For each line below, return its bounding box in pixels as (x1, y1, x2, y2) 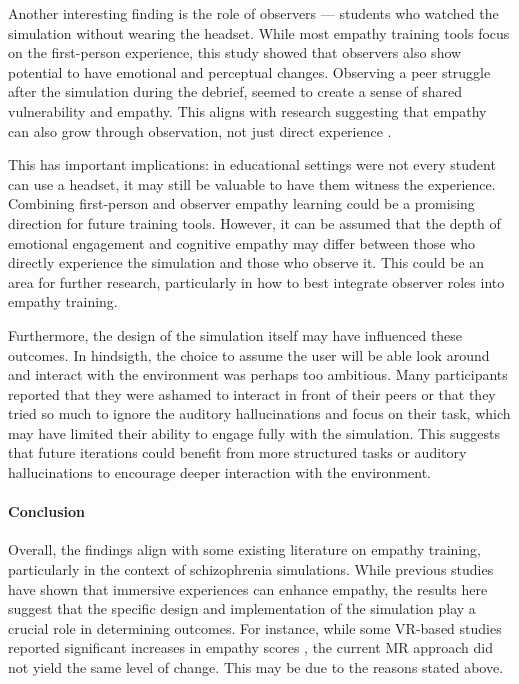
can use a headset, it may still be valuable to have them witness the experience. (8, 173, 496, 194)
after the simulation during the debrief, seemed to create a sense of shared (8, 81, 462, 102)
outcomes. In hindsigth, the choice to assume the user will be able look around (8, 344, 490, 365)
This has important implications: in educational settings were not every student (8, 154, 496, 175)
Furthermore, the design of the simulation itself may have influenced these (8, 324, 463, 345)
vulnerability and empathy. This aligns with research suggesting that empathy (8, 100, 487, 121)
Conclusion (8, 501, 86, 522)
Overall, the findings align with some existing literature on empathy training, (8, 539, 481, 560)
